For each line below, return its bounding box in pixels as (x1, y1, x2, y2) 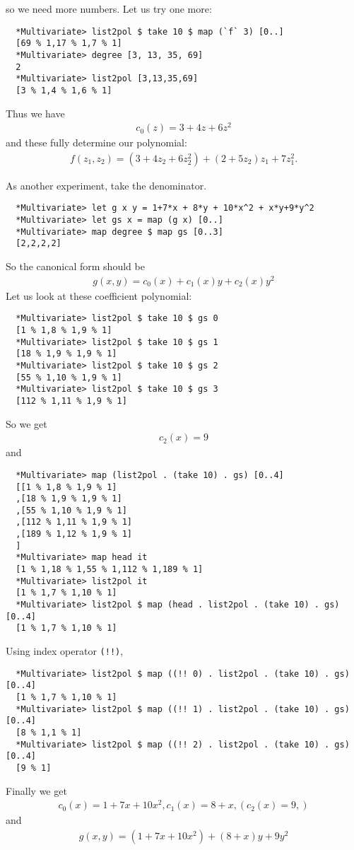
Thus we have (6, 105, 65, 120)
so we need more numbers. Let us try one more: (6, 1, 212, 16)
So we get (6, 416, 47, 431)
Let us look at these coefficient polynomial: (6, 288, 192, 303)
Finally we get (6, 783, 67, 798)
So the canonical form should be (6, 259, 145, 274)
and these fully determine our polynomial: (6, 135, 187, 150)
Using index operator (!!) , (6, 644, 124, 658)
